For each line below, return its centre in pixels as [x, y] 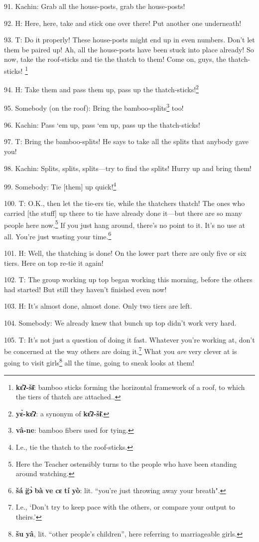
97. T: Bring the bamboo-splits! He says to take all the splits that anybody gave [127, 141]
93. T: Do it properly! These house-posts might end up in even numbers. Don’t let [129, 40]
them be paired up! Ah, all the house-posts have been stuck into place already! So [129, 49]
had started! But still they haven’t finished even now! [85, 289]
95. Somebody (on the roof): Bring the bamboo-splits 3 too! [94, 107]
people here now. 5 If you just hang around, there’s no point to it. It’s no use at [125, 224]
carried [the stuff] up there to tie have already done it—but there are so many [123, 213]
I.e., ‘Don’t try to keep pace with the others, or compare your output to [126, 507]
